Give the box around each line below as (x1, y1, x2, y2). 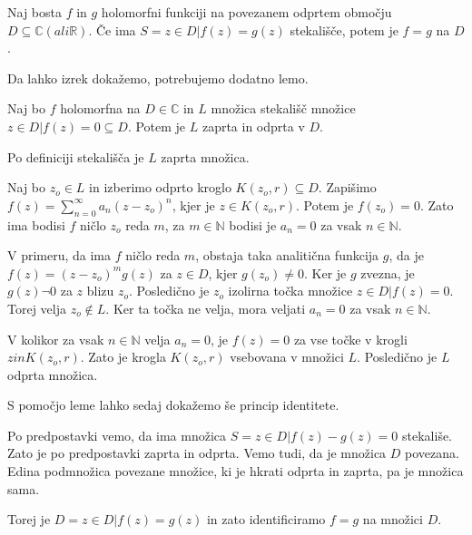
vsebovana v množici (230, 347, 344, 366)
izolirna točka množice (228, 281, 353, 300)
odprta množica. (7, 365, 98, 384)
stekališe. (402, 425, 452, 444)
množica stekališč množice (211, 99, 356, 118)
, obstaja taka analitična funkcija (195, 246, 379, 265)
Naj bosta (7, 3, 62, 21)
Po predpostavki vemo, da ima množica (7, 425, 227, 444)
